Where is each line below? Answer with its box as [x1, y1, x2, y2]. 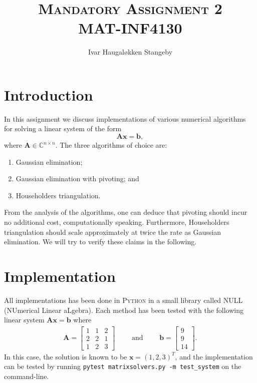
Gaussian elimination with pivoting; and [16, 173, 139, 184]
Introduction [4, 84, 93, 105]
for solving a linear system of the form [4, 123, 122, 134]
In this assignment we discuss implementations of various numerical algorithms [4, 113, 246, 124]
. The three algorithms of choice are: [55, 140, 167, 150]
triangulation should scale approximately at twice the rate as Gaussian [4, 226, 221, 237]
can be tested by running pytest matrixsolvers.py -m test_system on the [4, 361, 241, 371]
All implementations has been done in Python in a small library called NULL [4, 294, 243, 305]
